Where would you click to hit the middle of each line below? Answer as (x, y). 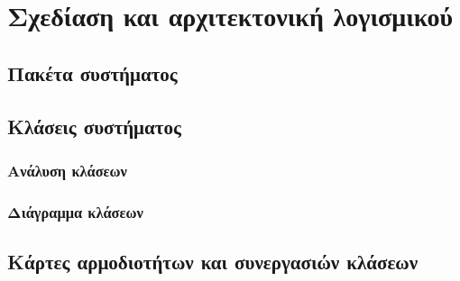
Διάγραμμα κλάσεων (75, 211)
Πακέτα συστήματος (92, 73)
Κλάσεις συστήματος (94, 126)
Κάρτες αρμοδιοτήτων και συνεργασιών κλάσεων (213, 262)
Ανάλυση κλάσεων (67, 170)
